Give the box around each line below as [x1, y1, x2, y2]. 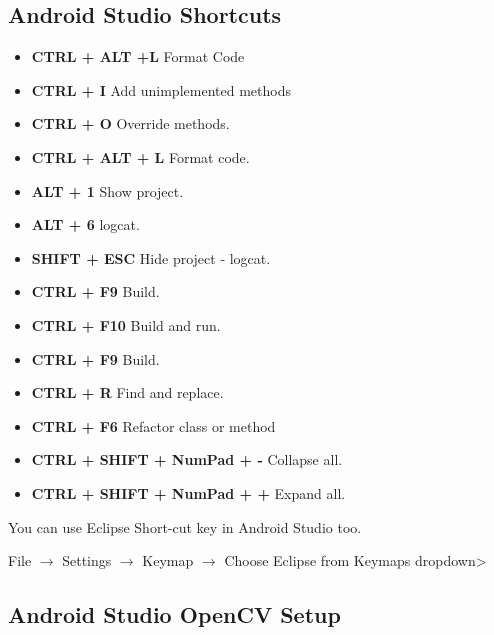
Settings [62, 550, 112, 571]
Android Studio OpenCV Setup [8, 599, 341, 630]
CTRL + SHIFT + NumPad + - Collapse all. [31, 449, 343, 470]
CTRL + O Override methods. [31, 113, 230, 134]
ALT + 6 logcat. [31, 214, 140, 235]
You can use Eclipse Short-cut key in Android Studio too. [8, 516, 362, 537]
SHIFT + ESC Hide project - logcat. [31, 247, 271, 268]
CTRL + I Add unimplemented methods [31, 79, 291, 100]
